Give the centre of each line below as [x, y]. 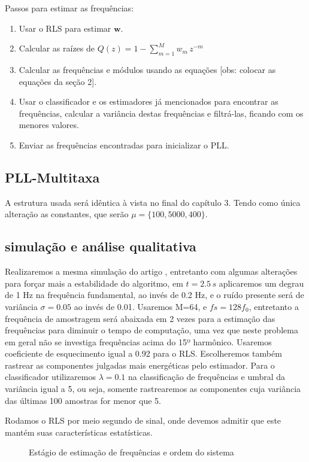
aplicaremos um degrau [261, 283]
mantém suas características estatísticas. [79, 432]
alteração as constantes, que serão [67, 214]
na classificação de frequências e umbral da [207, 377]
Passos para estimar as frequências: [69, 8]
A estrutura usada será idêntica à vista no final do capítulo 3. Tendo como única [153, 202]
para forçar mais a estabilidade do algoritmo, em [94, 283]
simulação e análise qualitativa [101, 246]
